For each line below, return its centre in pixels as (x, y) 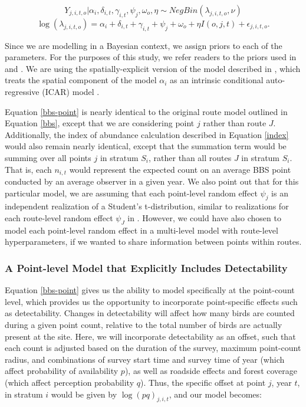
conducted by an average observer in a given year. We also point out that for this (152, 181)
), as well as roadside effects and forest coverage (211, 371)
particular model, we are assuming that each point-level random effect (131, 193)
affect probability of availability (62, 371)
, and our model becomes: (215, 394)
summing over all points (48, 157)
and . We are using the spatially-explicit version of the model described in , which (153, 68)
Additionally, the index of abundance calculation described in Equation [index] (147, 134)
